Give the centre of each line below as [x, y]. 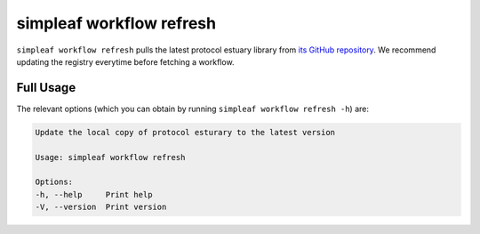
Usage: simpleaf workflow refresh [110, 157]
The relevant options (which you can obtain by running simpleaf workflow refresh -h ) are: [192, 109]
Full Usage [46, 88]
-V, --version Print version [101, 207]
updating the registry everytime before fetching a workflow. [125, 61]
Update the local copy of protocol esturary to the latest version [185, 132]
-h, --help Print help [94, 194]
